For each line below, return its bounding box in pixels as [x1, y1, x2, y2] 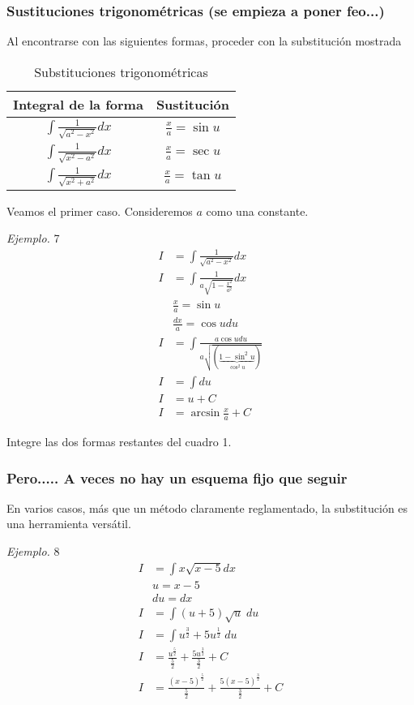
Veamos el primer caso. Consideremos [6, 202, 193, 219]
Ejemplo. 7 [6, 230, 60, 247]
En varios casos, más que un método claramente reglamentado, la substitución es [6, 499, 408, 516]
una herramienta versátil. [6, 515, 131, 532]
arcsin [190, 407, 220, 419]
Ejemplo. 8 [6, 542, 60, 559]
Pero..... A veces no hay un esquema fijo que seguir [6, 467, 348, 488]
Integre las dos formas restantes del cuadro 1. [6, 432, 232, 449]
